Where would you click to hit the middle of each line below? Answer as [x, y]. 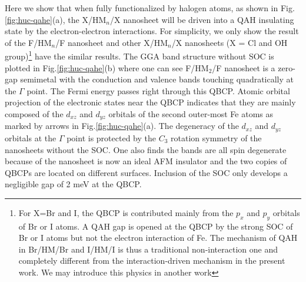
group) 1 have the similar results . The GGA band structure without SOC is [139, 55]
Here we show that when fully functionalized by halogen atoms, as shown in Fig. [150, 8]
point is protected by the [111, 137]
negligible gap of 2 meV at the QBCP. [73, 184]
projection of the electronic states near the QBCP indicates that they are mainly [150, 102]
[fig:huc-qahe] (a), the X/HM [56, 19]
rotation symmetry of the [216, 137]
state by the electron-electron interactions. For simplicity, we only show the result [152, 31]
